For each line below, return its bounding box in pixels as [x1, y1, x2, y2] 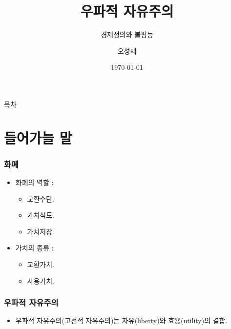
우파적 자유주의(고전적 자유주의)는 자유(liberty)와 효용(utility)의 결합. [15, 315, 228, 326]
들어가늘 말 [4, 127, 72, 147]
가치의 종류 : [15, 243, 54, 253]
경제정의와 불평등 [101, 29, 153, 40]
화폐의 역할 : [15, 177, 54, 187]
